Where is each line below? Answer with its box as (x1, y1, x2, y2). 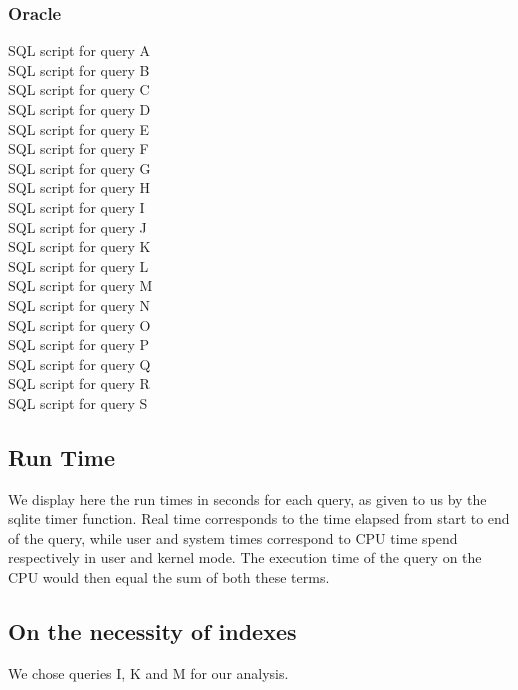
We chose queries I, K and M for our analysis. (8, 662, 289, 683)
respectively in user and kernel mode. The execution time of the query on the (8, 547, 482, 568)
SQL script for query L (8, 255, 149, 276)
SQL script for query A (8, 40, 150, 61)
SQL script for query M (8, 275, 153, 296)
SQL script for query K (8, 236, 151, 257)
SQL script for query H (8, 177, 150, 198)
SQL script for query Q (8, 353, 151, 374)
